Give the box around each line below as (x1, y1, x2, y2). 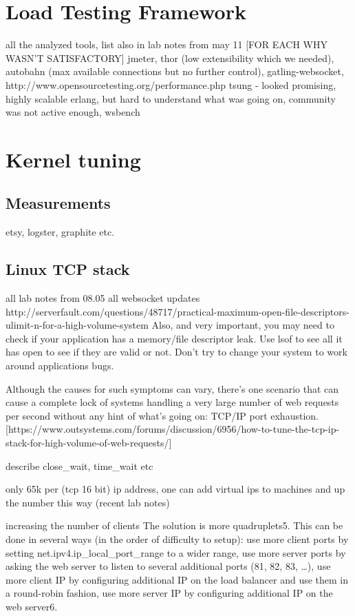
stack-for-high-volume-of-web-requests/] (6, 435, 172, 449)
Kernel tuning (6, 145, 141, 173)
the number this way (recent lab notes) (6, 495, 170, 509)
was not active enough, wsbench (6, 105, 140, 119)
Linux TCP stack (6, 258, 130, 280)
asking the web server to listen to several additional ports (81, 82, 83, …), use (6, 559, 331, 573)
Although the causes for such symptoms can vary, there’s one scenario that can (6, 381, 339, 396)
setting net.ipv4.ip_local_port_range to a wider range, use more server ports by (6, 545, 346, 559)
